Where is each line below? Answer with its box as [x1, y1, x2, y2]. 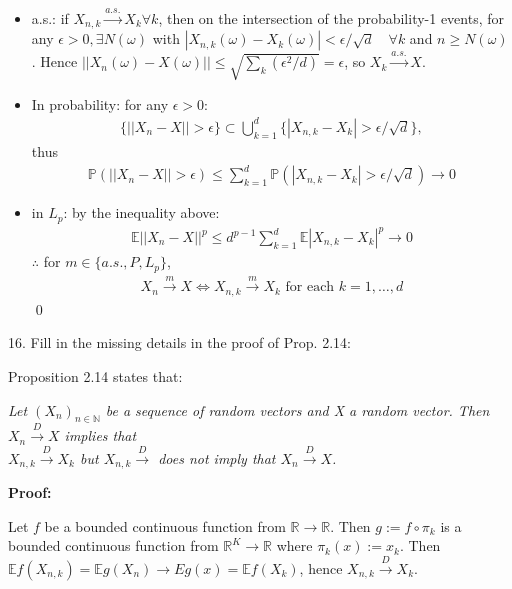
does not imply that [158, 447, 276, 468]
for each [285, 280, 335, 295]
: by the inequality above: [63, 202, 220, 223]
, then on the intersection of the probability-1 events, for [158, 7, 505, 28]
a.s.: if [31, 7, 69, 28]
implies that [64, 425, 137, 446]
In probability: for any [31, 93, 169, 114]
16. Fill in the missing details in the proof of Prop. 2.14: [8, 332, 351, 353]
